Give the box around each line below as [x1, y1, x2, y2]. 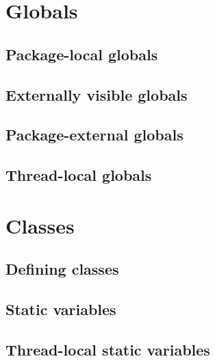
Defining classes [5, 258, 119, 279]
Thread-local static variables [5, 338, 210, 360]
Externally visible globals [5, 84, 188, 105]
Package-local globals [5, 43, 158, 64]
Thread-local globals [5, 164, 152, 186]
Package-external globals [5, 124, 184, 145]
